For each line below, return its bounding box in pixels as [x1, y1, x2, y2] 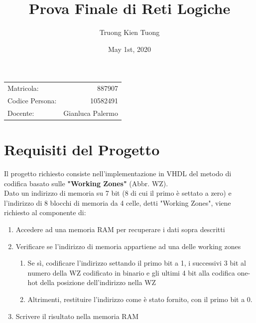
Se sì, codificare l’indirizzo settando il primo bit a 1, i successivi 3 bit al [27, 258, 246, 268]
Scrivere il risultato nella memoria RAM [15, 311, 138, 321]
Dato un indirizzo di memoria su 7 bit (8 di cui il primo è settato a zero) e [4, 188, 232, 198]
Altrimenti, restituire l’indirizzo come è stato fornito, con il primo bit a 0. [27, 294, 253, 304]
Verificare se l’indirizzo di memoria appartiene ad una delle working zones [15, 241, 241, 251]
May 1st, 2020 [108, 43, 151, 54]
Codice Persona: [7, 95, 57, 105]
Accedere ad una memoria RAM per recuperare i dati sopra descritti [15, 224, 225, 234]
